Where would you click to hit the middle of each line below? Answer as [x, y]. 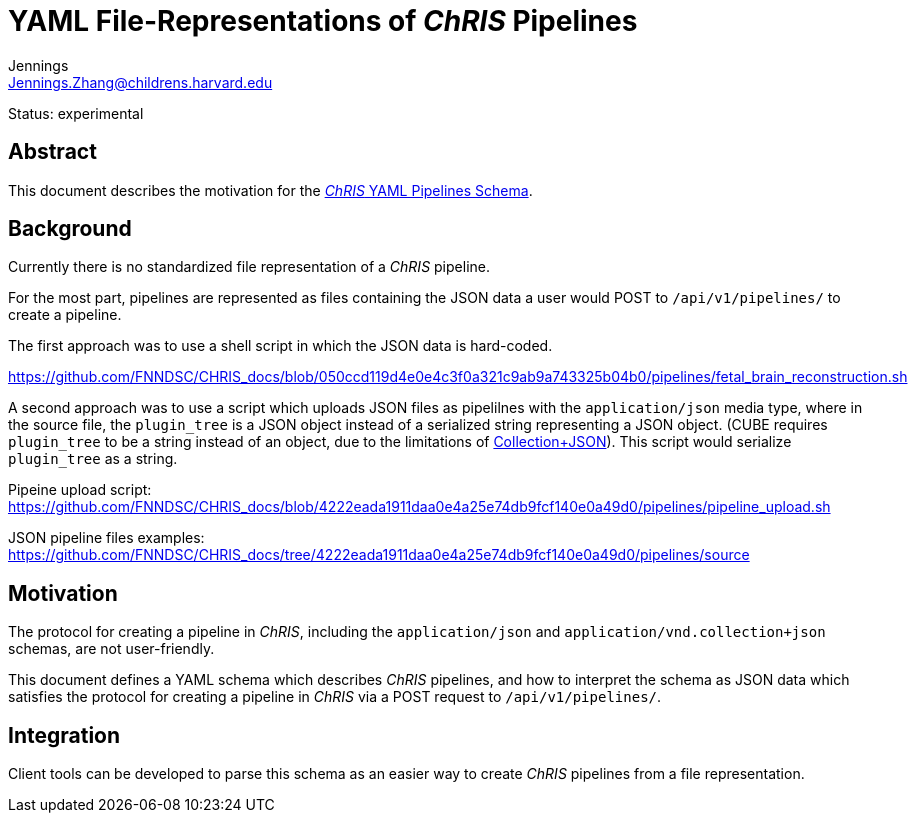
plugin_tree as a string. [93, 459]
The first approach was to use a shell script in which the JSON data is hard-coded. [280, 346]
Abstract [52, 152]
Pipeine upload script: [80, 490]
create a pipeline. [65, 315]
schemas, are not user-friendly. [111, 649]
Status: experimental [76, 113]
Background [70, 229]
